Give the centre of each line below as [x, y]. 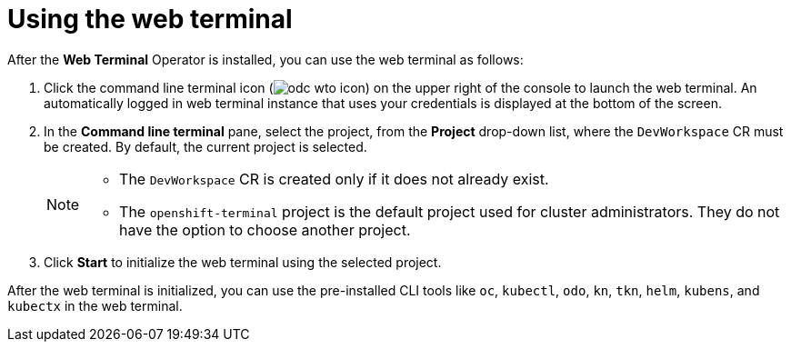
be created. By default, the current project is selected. [205, 146]
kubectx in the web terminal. [95, 305]
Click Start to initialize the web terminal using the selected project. [243, 262]
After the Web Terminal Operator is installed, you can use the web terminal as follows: [265, 59]
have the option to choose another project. [265, 229]
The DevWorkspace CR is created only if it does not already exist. [334, 179]
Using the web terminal [150, 19]
